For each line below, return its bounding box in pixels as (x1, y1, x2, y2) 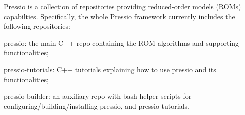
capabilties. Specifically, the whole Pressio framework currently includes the (4, 11, 235, 21)
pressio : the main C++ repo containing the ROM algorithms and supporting (4, 37, 239, 48)
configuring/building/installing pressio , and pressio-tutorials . (4, 100, 189, 111)
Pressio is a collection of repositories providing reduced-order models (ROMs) (4, 1, 241, 11)
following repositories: (4, 21, 70, 31)
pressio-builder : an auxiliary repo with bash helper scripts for (4, 91, 192, 101)
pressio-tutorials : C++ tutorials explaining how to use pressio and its (4, 64, 216, 74)
